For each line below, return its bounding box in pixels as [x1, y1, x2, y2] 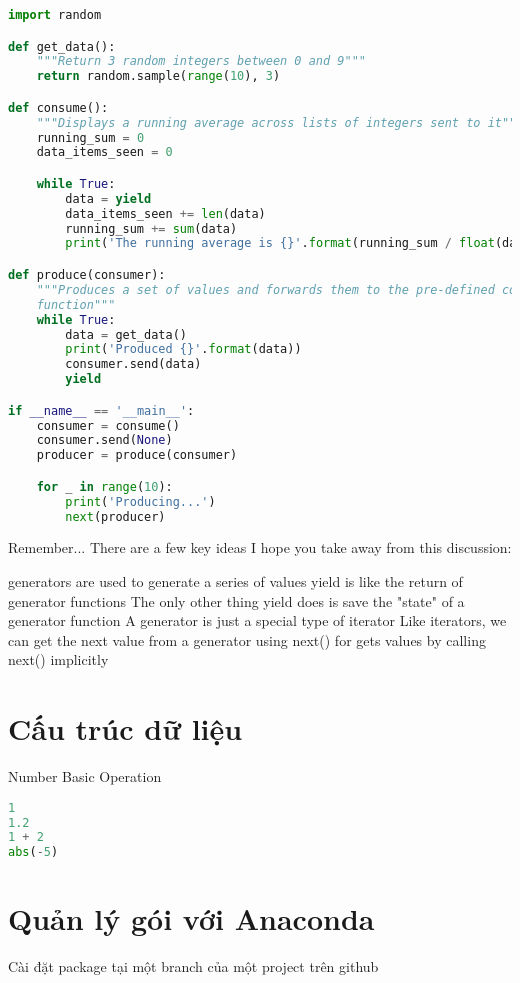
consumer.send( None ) [36, 433, 173, 448]
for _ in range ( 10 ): [36, 479, 173, 494]
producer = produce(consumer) [36, 448, 238, 463]
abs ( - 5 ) [8, 845, 59, 860]
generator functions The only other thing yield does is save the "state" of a [8, 590, 465, 611]
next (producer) [65, 509, 166, 524]
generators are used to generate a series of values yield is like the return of [8, 571, 463, 592]
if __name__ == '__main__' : [8, 403, 195, 418]
